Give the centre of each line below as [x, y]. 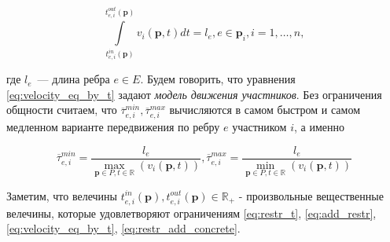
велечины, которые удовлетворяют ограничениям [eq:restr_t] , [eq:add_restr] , [191, 213]
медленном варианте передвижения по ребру [113, 126]
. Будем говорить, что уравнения [218, 79]
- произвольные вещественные [311, 195]
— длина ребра [74, 79]
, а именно [319, 126]
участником [259, 126]
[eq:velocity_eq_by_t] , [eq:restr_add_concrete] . [123, 228]
